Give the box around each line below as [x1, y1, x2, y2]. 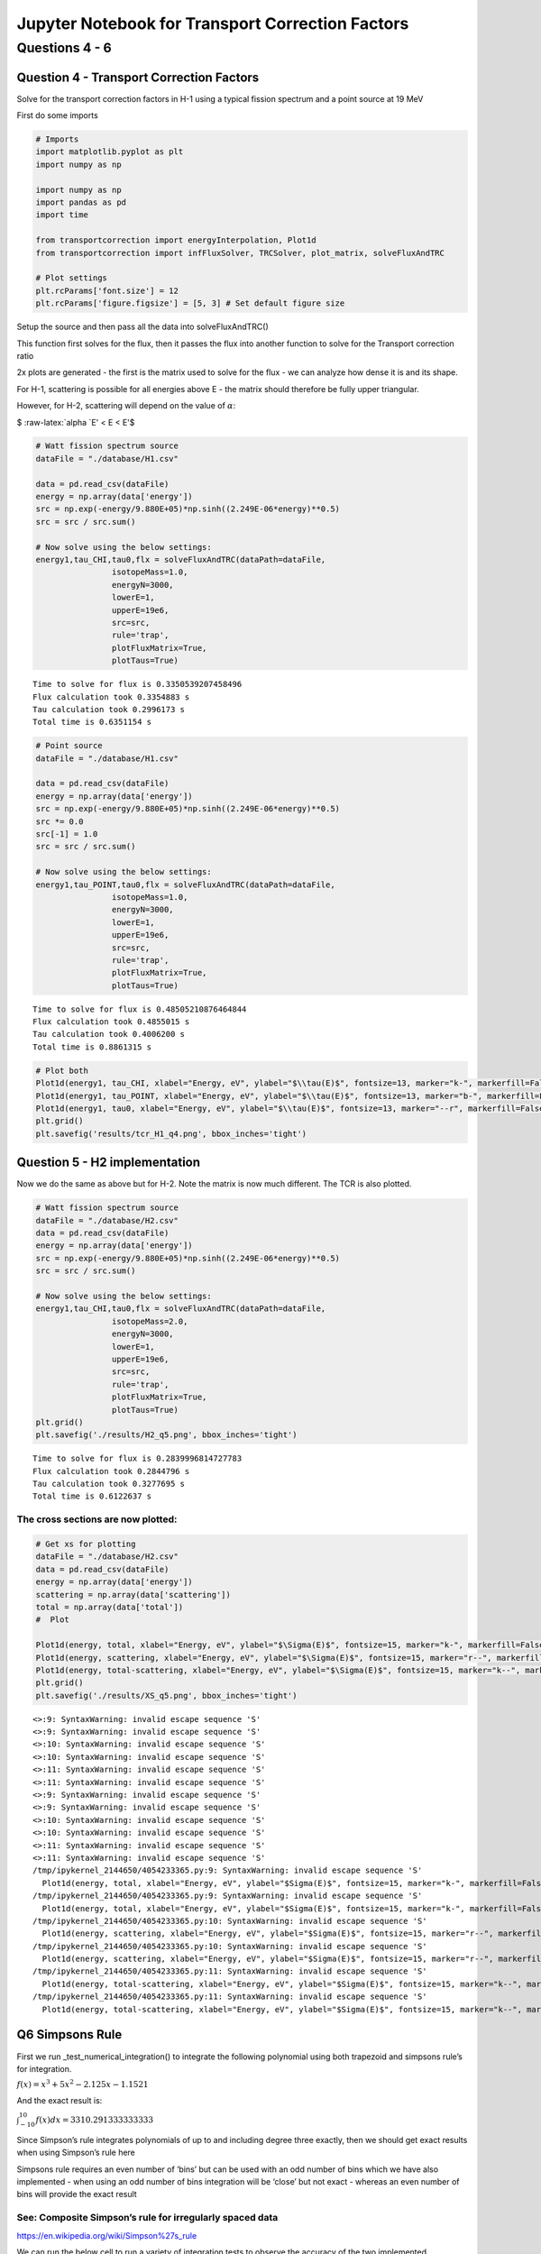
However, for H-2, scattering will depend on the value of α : [16, 400, 236, 411]
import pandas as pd [35, 197, 126, 207]
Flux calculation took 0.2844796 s [32, 1466, 190, 1476]
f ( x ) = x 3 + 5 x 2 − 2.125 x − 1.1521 [16, 2078, 149, 2090]
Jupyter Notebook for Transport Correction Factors [16, 14, 409, 33]
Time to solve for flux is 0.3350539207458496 [32, 679, 243, 690]
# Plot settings [35, 273, 108, 283]
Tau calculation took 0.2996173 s [32, 704, 185, 714]
